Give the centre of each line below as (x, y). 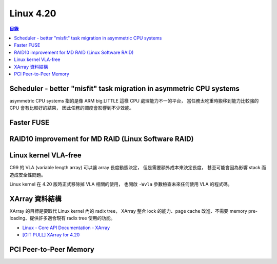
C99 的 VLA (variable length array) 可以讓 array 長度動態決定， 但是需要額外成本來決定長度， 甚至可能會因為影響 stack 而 (138, 168)
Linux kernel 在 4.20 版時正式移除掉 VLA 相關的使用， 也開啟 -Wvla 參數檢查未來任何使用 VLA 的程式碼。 (121, 184)
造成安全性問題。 (27, 175)
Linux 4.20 (33, 13)
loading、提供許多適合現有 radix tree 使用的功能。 (62, 218)
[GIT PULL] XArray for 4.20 (51, 235)
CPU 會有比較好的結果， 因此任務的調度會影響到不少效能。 (72, 108)
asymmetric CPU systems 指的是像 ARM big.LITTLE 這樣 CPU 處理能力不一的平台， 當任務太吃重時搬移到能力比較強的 (134, 100)
